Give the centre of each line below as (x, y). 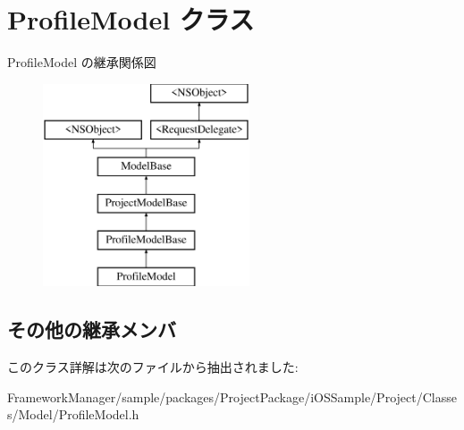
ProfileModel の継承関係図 (82, 62)
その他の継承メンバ (92, 329)
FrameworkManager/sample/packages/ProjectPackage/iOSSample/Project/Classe (232, 396)
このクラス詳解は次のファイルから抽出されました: (153, 367)
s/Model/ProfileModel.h (73, 414)
